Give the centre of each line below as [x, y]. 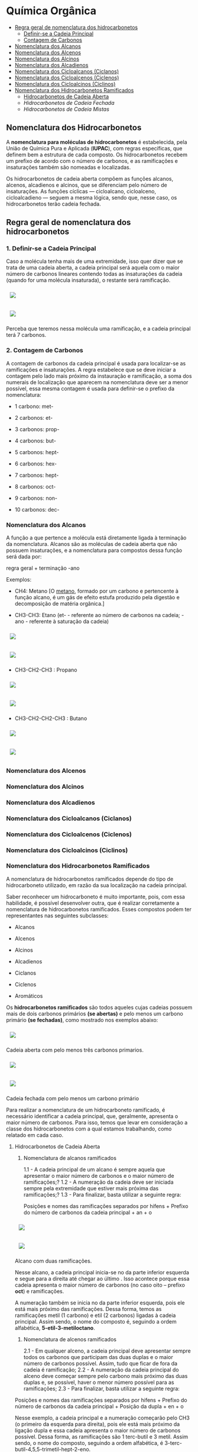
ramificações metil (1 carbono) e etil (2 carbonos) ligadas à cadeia [95, 1315]
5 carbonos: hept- [37, 452]
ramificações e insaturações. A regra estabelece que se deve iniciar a [91, 370]
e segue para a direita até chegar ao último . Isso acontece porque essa [102, 1278]
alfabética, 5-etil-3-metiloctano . [55, 1328]
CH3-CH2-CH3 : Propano [46, 670]
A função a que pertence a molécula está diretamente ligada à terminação [96, 538]
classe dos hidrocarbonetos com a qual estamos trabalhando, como [89, 1129]
